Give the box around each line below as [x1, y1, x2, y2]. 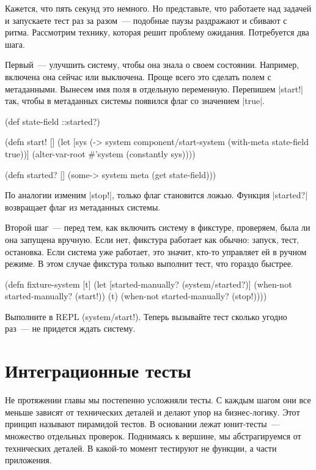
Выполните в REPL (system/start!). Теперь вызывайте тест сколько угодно [5, 310, 287, 323]
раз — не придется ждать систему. [5, 322, 136, 335]
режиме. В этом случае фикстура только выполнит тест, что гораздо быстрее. [5, 257, 293, 270]
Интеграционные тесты [5, 358, 191, 383]
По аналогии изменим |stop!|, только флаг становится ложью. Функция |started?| [5, 188, 308, 201]
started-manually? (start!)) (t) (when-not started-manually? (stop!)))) [5, 289, 267, 302]
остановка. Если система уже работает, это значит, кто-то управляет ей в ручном [5, 245, 307, 258]
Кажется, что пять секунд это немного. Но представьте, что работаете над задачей [5, 2, 312, 14]
